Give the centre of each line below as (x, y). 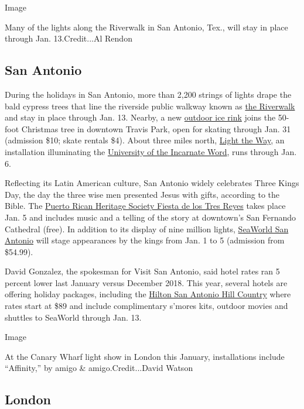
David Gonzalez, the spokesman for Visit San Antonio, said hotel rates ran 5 (142, 271)
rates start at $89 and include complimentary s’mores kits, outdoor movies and (146, 306)
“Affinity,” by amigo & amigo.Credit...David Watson (99, 368)
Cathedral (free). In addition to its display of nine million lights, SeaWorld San (147, 228)
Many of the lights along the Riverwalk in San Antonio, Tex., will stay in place (146, 27)
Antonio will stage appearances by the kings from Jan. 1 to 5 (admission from (145, 240)
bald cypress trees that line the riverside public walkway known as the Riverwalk (150, 106)
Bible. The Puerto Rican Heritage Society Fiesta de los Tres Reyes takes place (145, 206)
